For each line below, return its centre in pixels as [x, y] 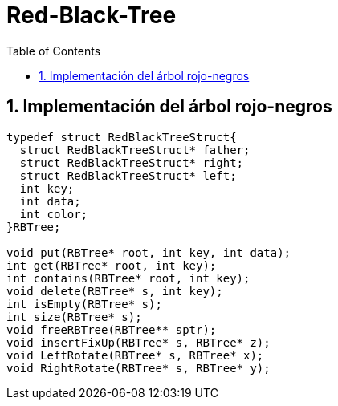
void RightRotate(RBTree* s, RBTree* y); [138, 368]
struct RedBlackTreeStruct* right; [132, 162]
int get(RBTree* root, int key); [112, 265]
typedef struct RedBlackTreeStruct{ [122, 137]
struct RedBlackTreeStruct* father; [135, 150]
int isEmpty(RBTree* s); [84, 304]
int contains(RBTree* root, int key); [128, 278]
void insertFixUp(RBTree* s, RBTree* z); [138, 342]
